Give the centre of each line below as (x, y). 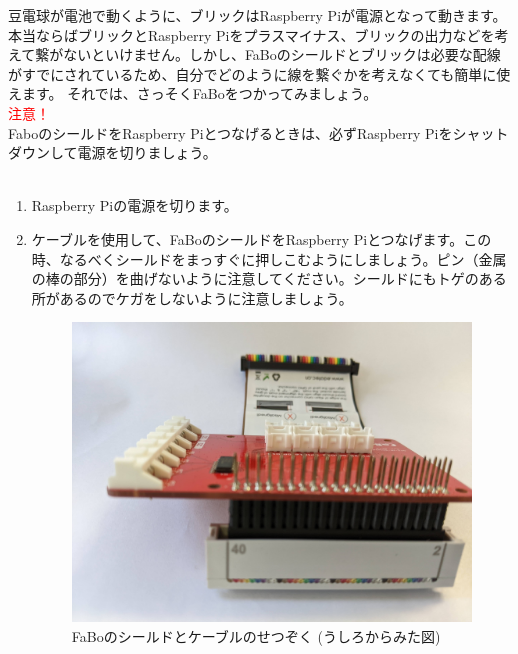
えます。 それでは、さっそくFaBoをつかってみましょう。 (193, 93)
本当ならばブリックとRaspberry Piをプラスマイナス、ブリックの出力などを (251, 34)
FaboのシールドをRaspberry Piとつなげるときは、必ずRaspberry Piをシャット (258, 132)
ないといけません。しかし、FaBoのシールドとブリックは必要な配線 (282, 54)
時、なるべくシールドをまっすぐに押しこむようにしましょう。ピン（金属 (269, 258)
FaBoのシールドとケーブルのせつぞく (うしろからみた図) (256, 636)
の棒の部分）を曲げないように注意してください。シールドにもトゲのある (269, 278)
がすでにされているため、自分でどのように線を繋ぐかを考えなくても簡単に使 (259, 73)
